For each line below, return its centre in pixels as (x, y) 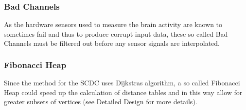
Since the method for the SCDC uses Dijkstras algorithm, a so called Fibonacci (122, 83)
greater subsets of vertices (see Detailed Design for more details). (101, 102)
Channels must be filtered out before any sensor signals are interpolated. (112, 43)
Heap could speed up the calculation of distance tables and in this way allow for (123, 92)
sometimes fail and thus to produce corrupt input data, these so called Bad (116, 34)
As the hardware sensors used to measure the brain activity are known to (113, 24)
